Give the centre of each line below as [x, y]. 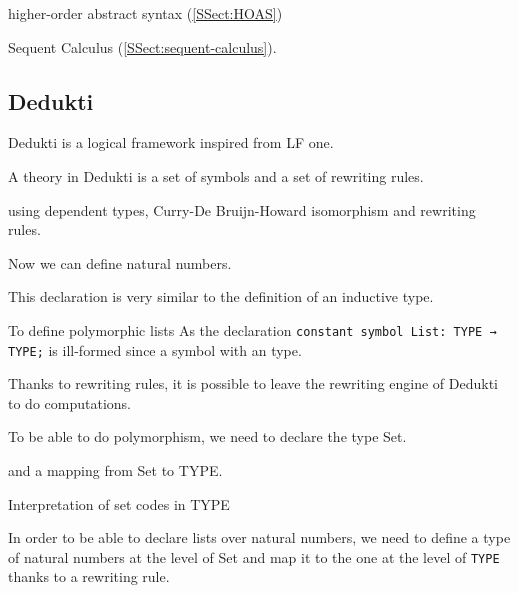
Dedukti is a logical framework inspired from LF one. [171, 142]
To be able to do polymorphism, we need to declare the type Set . [207, 436]
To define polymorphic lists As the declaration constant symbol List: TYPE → [252, 329]
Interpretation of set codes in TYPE [119, 503]
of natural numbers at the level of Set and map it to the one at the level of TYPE [254, 556]
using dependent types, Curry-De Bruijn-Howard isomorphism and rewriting [242, 209]
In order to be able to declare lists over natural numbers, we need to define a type [259, 537]
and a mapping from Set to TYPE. [115, 470]
